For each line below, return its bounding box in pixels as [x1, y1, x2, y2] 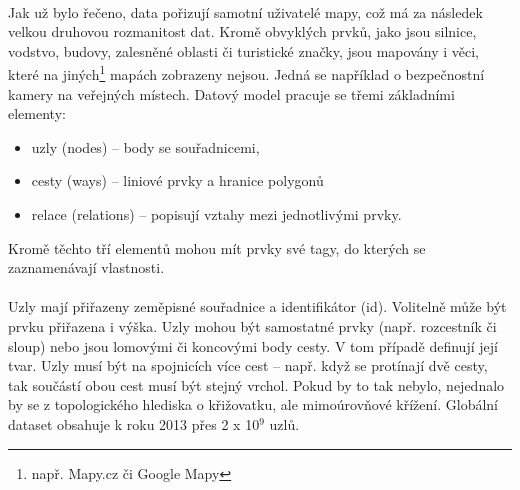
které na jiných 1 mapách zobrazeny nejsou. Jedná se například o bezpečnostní [8, 61, 485, 85]
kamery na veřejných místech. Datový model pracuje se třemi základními [8, 83, 455, 104]
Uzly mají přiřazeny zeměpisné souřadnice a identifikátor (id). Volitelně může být [8, 296, 507, 317]
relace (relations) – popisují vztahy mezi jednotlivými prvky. [31, 204, 402, 224]
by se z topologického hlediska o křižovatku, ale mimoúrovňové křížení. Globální [8, 394, 498, 415]
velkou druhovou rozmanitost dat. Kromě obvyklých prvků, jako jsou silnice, [8, 21, 477, 42]
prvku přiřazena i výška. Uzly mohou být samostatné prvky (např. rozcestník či [8, 315, 497, 336]
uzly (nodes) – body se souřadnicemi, [31, 136, 260, 157]
